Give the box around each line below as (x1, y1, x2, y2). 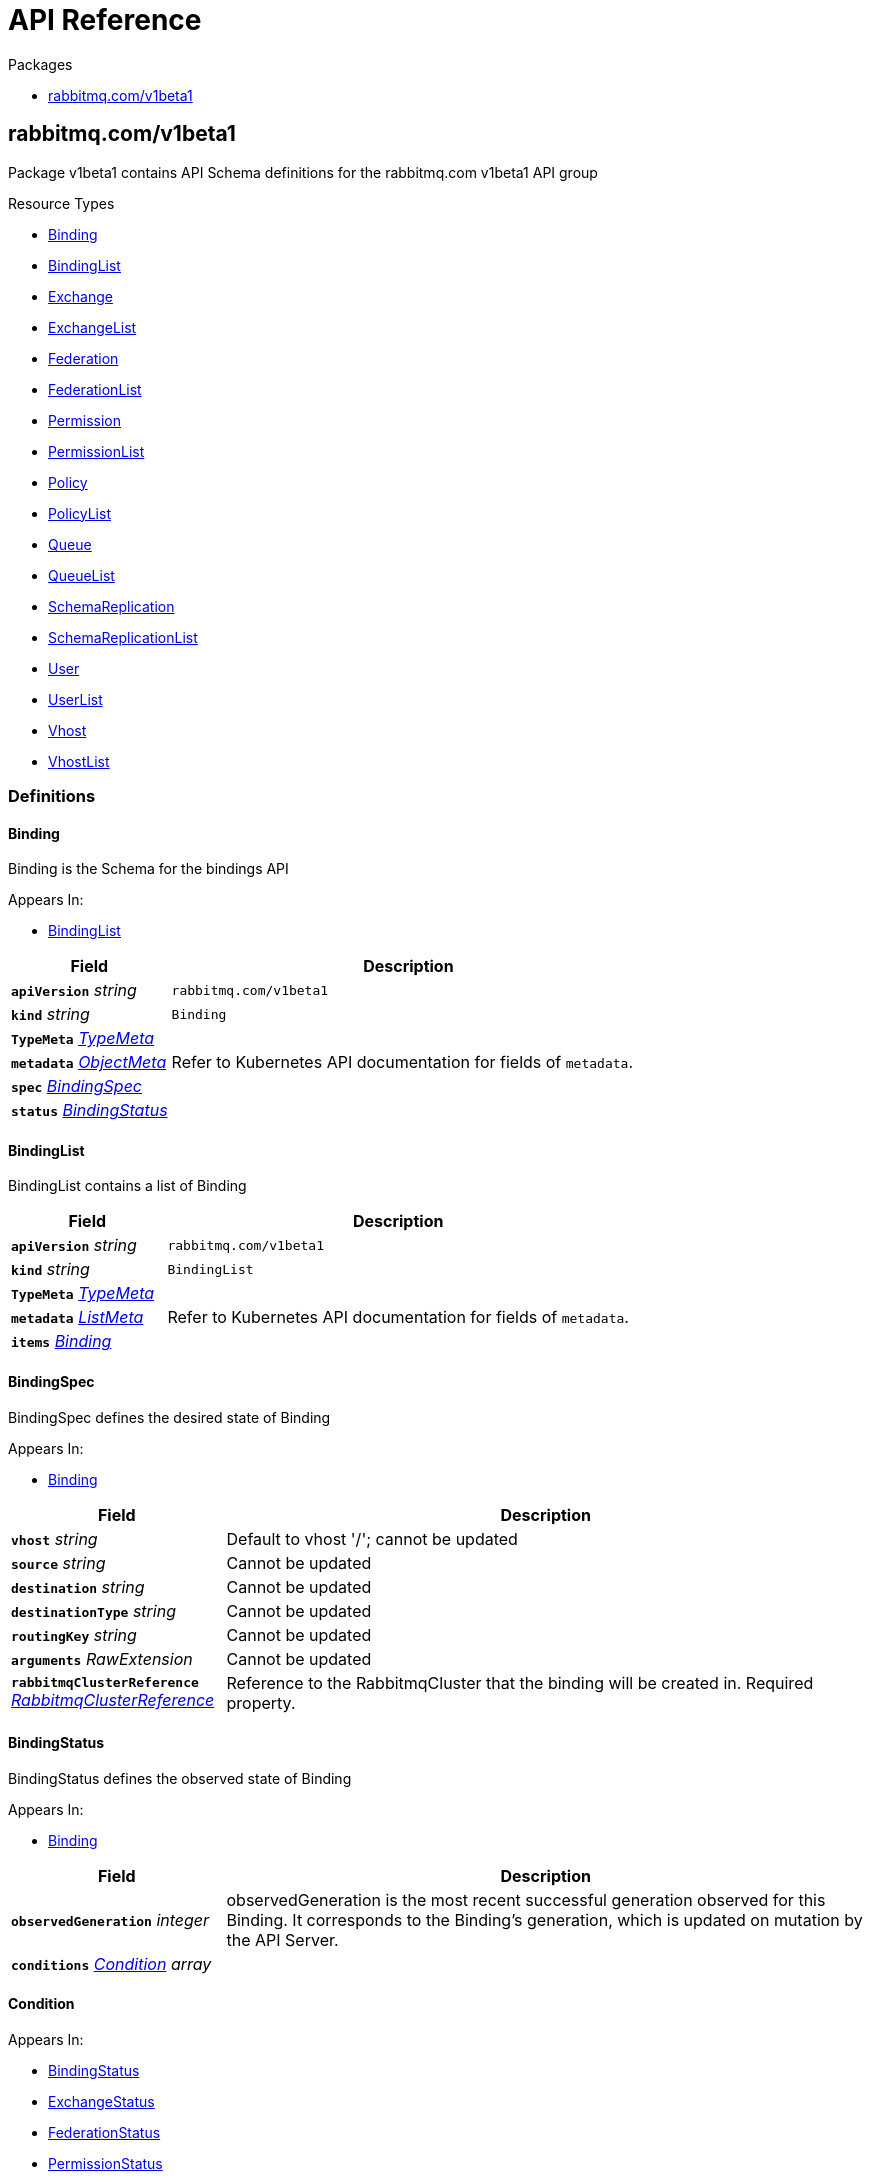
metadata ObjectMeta (11, 1052, 167, 1073)
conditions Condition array (11, 1953, 212, 1974)
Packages (8, 55, 73, 73)
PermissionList (48, 442, 145, 460)
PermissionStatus (48, 2155, 163, 2173)
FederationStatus (48, 2124, 161, 2142)
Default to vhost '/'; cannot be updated (226, 1528, 518, 1549)
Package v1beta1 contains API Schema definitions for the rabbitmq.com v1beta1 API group (8, 163, 598, 181)
